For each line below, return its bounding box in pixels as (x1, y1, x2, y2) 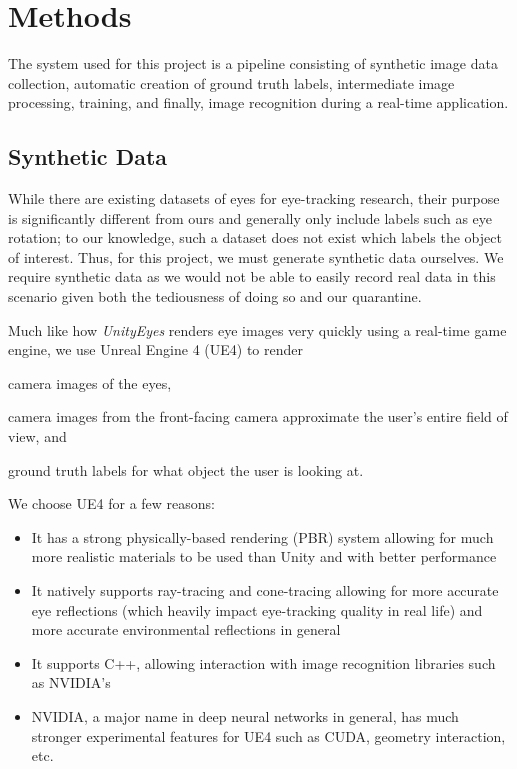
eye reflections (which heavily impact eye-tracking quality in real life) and (31, 599, 483, 620)
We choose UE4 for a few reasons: (8, 493, 215, 514)
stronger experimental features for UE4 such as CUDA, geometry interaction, (31, 725, 506, 746)
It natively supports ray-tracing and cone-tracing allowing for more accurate (31, 580, 499, 601)
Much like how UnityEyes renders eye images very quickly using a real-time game (8, 319, 507, 340)
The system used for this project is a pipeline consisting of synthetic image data (8, 53, 498, 74)
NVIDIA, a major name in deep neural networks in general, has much (31, 705, 459, 726)
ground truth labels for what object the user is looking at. (8, 459, 364, 480)
